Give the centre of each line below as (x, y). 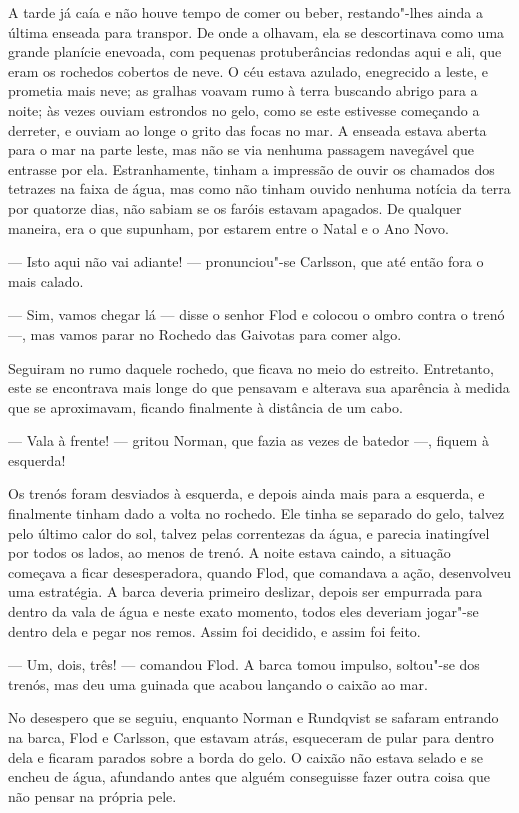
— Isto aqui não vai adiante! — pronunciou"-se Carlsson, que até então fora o (246, 261)
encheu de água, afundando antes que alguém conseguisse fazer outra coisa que (249, 776)
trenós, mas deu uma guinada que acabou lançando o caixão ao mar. (218, 683)
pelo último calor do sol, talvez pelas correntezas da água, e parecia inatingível (249, 532)
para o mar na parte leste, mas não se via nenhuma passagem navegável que (241, 149)
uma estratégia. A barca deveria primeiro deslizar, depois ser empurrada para (245, 591)
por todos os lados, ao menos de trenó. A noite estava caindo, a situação (229, 552)
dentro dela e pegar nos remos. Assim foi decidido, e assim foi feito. (214, 630)
